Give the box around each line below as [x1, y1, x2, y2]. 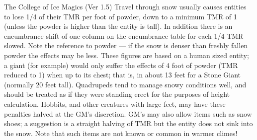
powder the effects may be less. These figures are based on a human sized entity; [4, 50, 249, 60]
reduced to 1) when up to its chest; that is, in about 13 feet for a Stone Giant [4, 70, 241, 80]
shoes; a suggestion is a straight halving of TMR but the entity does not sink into [4, 118, 253, 129]
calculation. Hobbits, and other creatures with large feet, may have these [4, 98, 226, 109]
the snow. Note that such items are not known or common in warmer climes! [4, 128, 238, 138]
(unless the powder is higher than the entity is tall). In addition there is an [4, 21, 233, 31]
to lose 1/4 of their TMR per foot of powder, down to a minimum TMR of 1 [4, 11, 237, 21]
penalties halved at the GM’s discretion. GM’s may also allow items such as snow [4, 108, 252, 119]
